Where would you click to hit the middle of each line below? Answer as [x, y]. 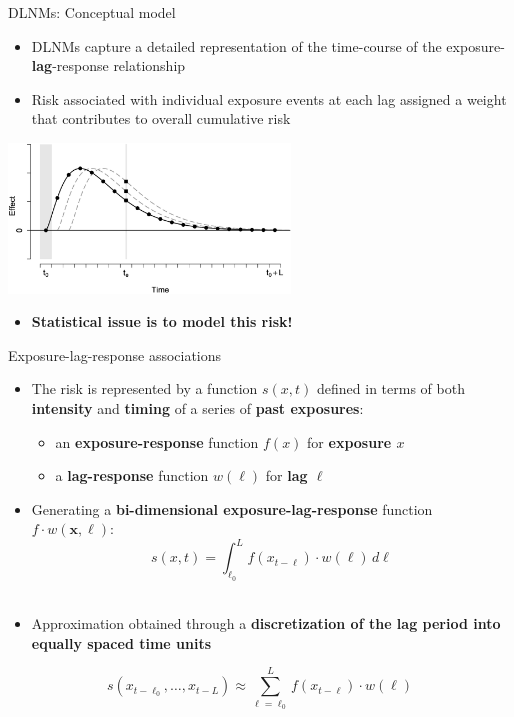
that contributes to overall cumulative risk [161, 118]
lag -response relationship [108, 65]
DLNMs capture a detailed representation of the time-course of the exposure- [268, 45]
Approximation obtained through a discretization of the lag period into [266, 623]
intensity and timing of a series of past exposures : [197, 407]
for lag [286, 475]
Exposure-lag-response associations [115, 354]
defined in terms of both [391, 388]
